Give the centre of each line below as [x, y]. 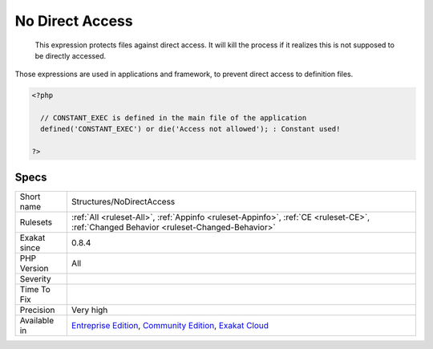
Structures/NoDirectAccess [123, 201]
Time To [35, 289]
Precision [37, 310]
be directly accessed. [71, 55]
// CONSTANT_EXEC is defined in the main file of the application [174, 118]
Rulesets [36, 222]
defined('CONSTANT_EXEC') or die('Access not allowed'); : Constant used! [190, 129]
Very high [89, 310]
